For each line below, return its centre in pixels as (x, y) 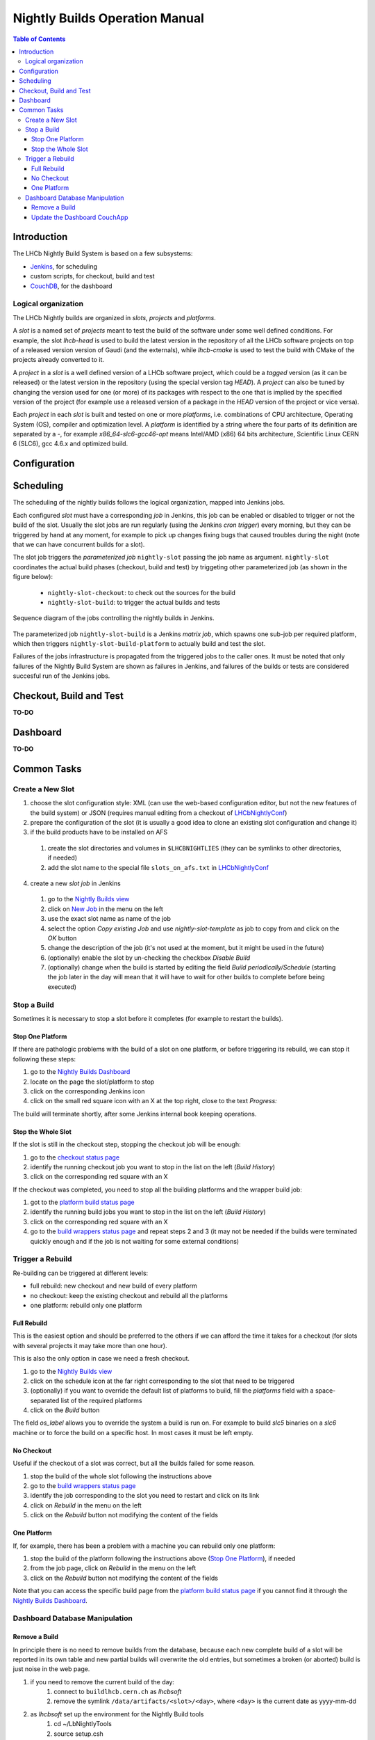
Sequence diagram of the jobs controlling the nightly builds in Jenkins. (114, 618)
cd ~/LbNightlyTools (83, 1724)
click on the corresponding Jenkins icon (87, 1091)
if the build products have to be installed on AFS (99, 832)
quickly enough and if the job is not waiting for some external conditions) (135, 1241)
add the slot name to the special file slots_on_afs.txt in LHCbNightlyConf (158, 867)
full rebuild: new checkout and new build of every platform (114, 1286)
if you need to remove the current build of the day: (102, 1682)
